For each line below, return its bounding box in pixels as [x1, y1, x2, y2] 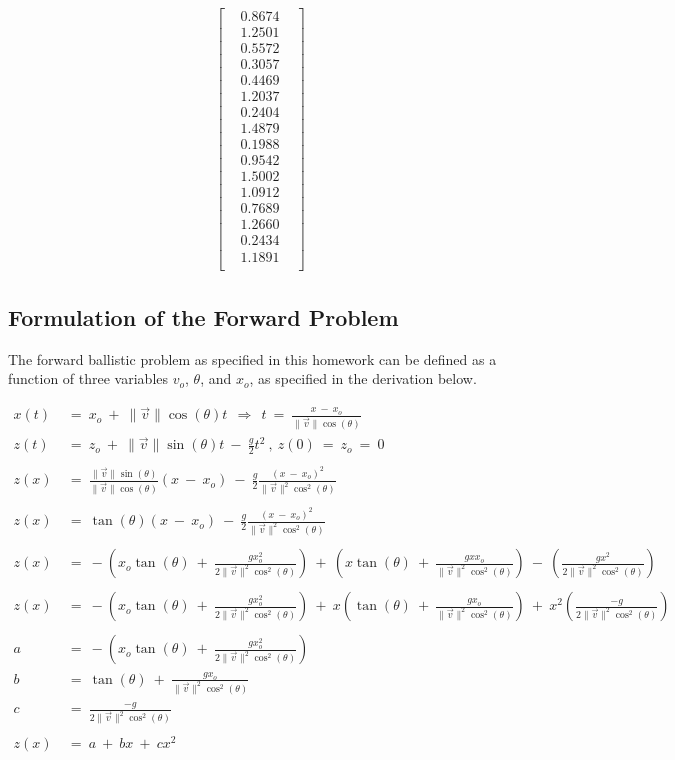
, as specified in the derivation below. [249, 368, 477, 389]
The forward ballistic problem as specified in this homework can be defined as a [8, 348, 497, 369]
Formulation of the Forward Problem [8, 301, 399, 332]
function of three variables [8, 368, 169, 389]
